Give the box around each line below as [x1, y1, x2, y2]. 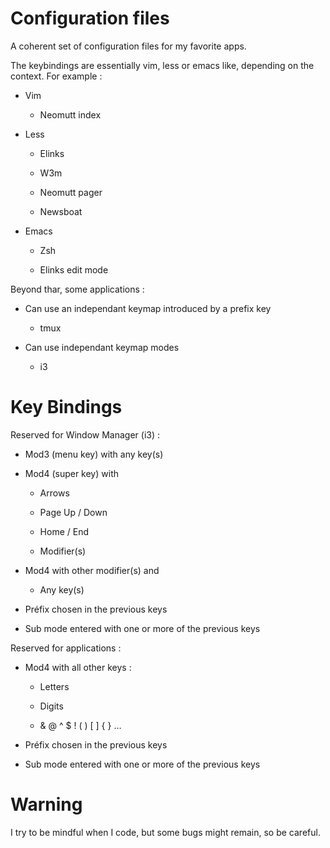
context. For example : [10, 70, 103, 82]
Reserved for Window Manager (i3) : [10, 428, 161, 441]
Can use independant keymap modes [24, 341, 180, 353]
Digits [39, 700, 64, 712]
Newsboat [39, 205, 83, 217]
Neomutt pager [39, 186, 103, 198]
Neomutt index [39, 108, 102, 121]
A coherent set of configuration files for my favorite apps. [10, 40, 247, 52]
